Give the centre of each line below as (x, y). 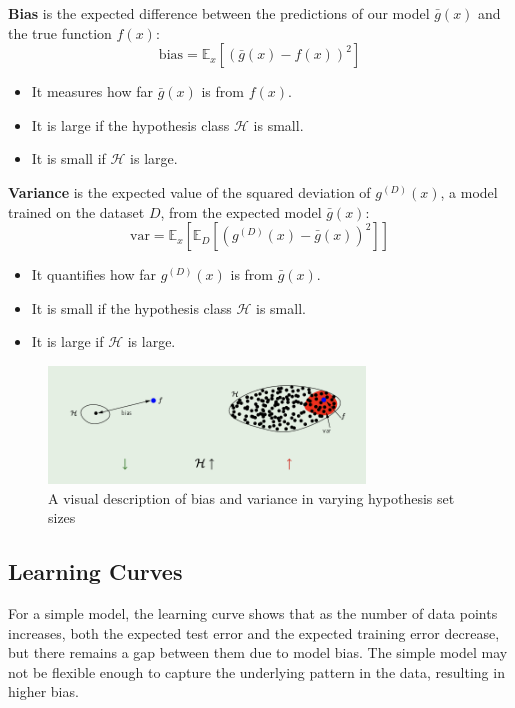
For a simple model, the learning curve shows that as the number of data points (253, 613)
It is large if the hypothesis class (130, 124)
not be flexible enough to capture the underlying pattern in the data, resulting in (256, 671)
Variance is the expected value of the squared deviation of (189, 191)
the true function (60, 32)
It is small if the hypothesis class (131, 307)
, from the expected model (241, 211)
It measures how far (92, 91)
